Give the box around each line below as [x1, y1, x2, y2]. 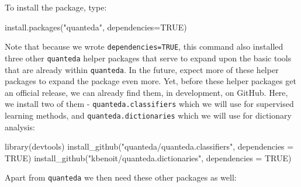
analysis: [5, 120, 35, 133]
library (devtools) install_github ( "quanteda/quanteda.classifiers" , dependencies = [5, 140, 294, 153]
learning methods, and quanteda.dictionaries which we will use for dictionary [5, 109, 292, 121]
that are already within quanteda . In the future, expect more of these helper [5, 63, 279, 75]
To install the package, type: [5, 1, 107, 13]
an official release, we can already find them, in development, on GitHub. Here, [5, 86, 288, 98]
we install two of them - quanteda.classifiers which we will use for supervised [5, 98, 294, 110]
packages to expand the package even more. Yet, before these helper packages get [5, 75, 296, 87]
